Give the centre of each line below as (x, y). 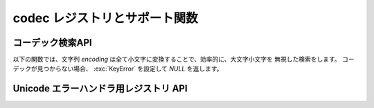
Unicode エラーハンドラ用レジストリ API (100, 89)
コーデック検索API (53, 43)
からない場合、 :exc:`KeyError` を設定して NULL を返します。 (136, 69)
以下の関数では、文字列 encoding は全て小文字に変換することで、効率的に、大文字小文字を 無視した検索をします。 (177, 60)
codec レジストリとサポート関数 (106, 18)
